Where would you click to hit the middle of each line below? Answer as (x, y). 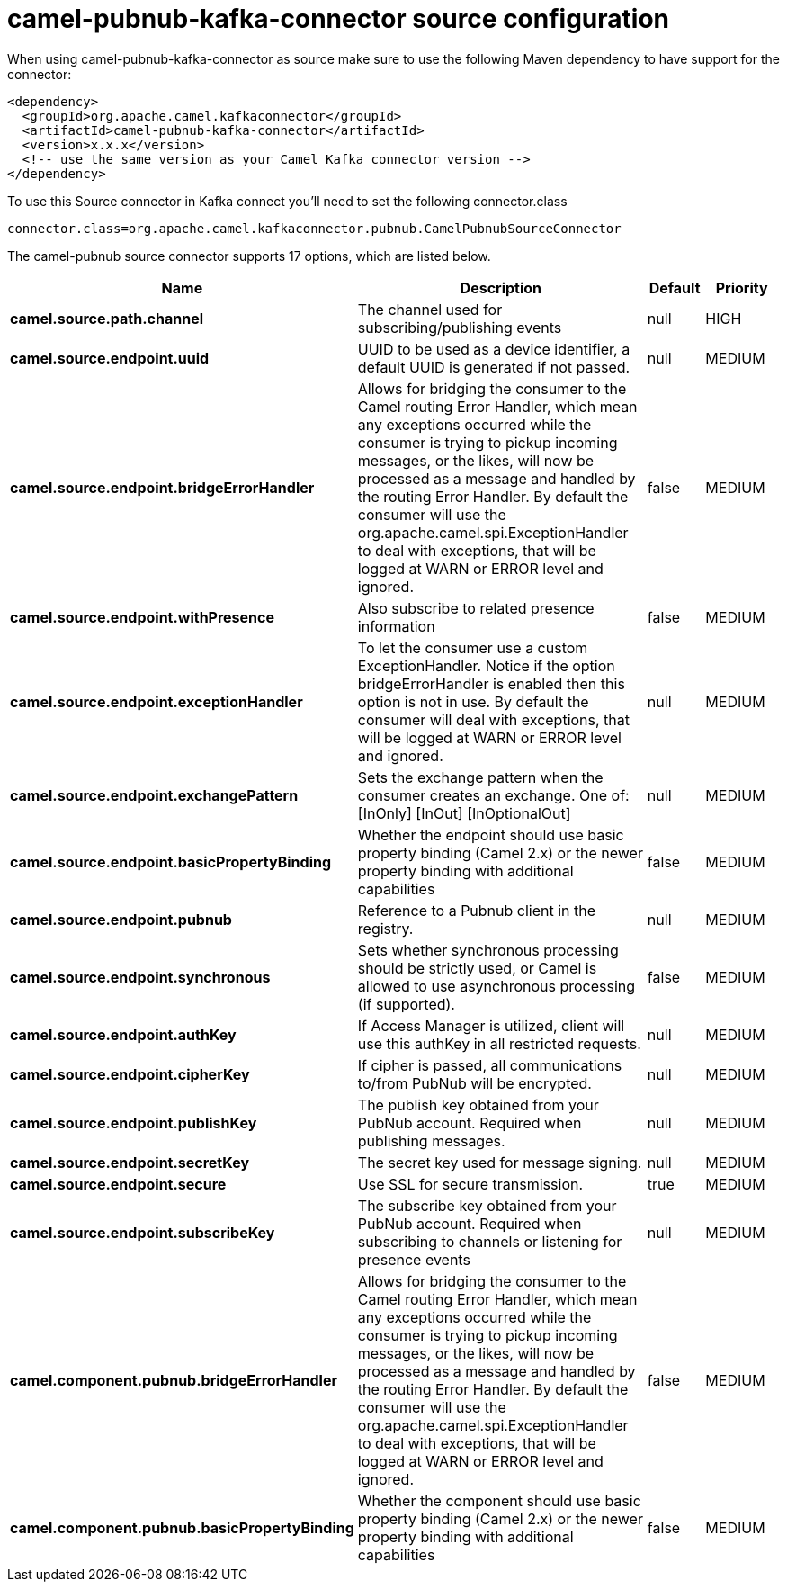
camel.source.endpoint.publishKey (134, 1122)
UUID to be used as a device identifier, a (494, 349)
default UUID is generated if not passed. (494, 367)
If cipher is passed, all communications (490, 1065)
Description (501, 287)
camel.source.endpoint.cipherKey (130, 1074)
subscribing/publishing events (460, 327)
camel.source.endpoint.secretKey (130, 1162)
